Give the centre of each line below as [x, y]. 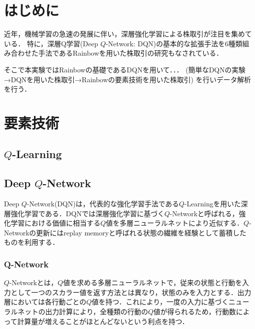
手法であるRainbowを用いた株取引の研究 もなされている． [130, 53]
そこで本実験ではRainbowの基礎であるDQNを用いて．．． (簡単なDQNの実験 [125, 69]
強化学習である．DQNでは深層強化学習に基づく [87, 213]
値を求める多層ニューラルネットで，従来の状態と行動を [153, 282]
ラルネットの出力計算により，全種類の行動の [76, 312]
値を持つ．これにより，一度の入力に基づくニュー [171, 302]
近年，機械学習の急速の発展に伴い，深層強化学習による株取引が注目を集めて [128, 34]
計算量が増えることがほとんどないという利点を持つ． [103, 321]
